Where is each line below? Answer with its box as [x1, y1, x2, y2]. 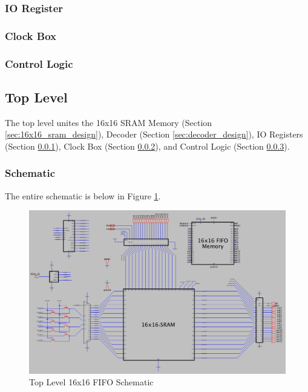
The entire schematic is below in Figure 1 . [5, 189, 161, 202]
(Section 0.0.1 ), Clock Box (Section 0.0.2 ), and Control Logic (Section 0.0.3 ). [5, 139, 290, 152]
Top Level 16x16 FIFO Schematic [29, 376, 154, 388]
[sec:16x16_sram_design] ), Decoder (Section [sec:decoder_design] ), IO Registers [5, 128, 303, 141]
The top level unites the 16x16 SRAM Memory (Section [5, 116, 212, 128]
